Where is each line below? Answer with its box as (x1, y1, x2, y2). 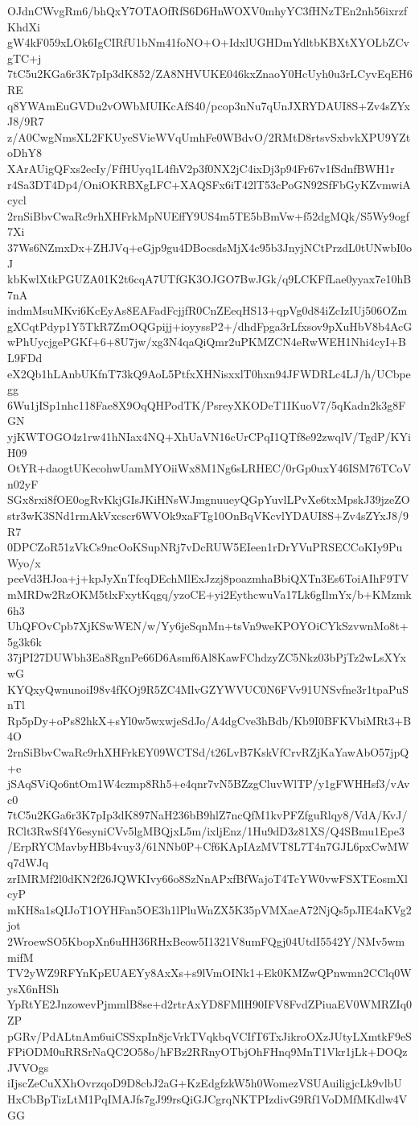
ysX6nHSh (7, 980, 60, 996)
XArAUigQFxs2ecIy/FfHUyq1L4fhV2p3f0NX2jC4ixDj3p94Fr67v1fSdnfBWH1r (7, 159, 395, 176)
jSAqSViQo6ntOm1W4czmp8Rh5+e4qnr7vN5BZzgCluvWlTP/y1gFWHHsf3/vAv (7, 775, 410, 792)
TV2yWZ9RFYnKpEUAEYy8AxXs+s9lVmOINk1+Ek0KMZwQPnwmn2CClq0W (7, 964, 412, 981)
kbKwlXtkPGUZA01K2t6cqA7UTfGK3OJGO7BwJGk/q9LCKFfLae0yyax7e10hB (7, 270, 412, 287)
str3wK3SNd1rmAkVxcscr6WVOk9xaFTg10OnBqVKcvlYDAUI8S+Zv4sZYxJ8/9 (7, 507, 409, 523)
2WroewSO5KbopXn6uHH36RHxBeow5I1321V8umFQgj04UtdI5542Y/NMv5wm (7, 933, 405, 950)
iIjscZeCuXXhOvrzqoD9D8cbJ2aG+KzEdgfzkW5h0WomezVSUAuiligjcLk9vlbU (7, 1074, 402, 1091)
